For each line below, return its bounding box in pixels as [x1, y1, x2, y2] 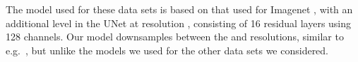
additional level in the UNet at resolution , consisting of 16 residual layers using [6, 15, 352, 30]
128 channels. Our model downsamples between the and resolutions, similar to [6, 29, 344, 44]
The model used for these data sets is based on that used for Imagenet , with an [6, 2, 353, 16]
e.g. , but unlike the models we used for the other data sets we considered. [6, 42, 329, 57]
